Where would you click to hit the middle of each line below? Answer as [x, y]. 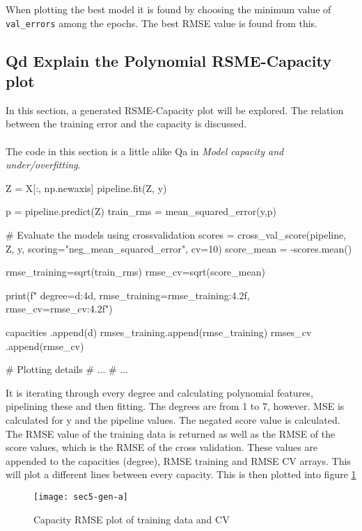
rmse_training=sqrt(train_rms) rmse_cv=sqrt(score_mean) [135, 272]
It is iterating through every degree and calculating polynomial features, [159, 392]
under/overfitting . [43, 165]
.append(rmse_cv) [45, 346]
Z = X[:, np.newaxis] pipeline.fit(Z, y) [86, 188]
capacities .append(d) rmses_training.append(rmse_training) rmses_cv [159, 332]
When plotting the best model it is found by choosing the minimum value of [168, 9]
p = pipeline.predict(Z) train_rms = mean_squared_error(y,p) [141, 211]
